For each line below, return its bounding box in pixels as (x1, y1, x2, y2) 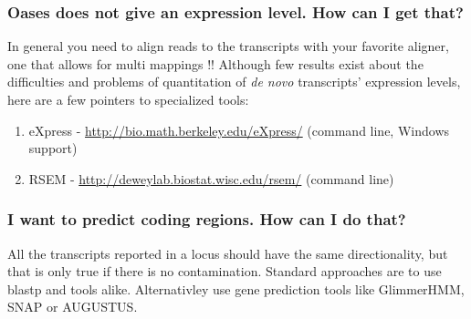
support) (28, 139, 78, 158)
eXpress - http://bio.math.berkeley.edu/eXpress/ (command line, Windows (28, 120, 450, 139)
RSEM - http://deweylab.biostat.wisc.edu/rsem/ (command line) (28, 169, 394, 188)
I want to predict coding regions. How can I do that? (7, 208, 406, 231)
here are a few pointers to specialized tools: (7, 90, 249, 108)
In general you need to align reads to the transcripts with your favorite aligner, (7, 36, 449, 56)
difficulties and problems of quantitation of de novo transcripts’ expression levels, (7, 72, 461, 91)
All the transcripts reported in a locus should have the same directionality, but (7, 243, 448, 262)
